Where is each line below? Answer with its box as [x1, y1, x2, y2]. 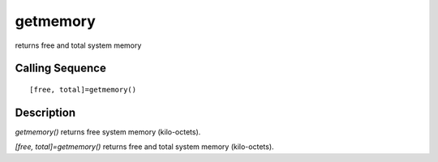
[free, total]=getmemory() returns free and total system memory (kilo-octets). [15, 142, 275, 151]
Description [15, 105, 76, 119]
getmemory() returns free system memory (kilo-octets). [15, 126, 201, 137]
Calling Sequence [15, 62, 107, 75]
